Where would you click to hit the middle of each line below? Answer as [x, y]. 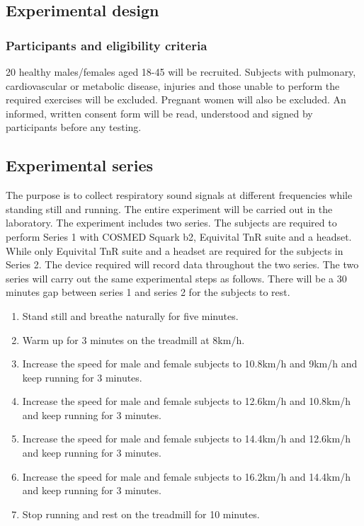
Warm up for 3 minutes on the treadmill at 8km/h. [133, 339]
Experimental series [80, 165]
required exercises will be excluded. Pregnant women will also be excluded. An [176, 99]
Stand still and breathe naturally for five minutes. [130, 315]
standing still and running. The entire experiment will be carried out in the [169, 208]
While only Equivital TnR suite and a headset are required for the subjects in [175, 250]
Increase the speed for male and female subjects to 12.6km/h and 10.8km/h [186, 401]
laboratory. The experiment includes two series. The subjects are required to [171, 223]
